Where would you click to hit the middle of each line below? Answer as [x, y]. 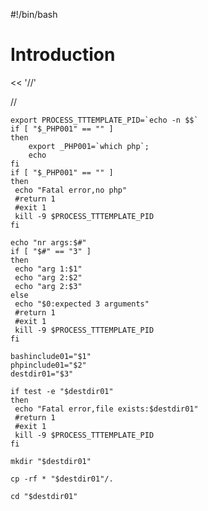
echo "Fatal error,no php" [71, 190]
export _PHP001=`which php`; [89, 146]
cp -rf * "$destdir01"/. [62, 479]
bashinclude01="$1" [51, 356]
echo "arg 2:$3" [48, 286]
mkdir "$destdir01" [51, 461]
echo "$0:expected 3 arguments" [82, 304]
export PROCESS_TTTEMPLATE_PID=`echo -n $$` [104, 120]
